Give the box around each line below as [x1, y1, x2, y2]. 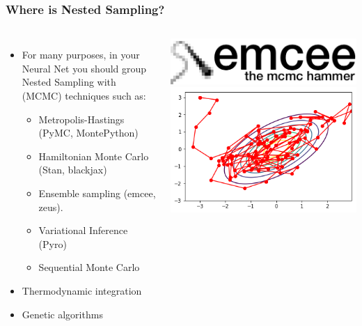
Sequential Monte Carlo [38, 260, 140, 274]
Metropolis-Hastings [38, 111, 125, 126]
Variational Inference [38, 223, 128, 238]
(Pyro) [38, 236, 67, 251]
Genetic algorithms [22, 306, 103, 321]
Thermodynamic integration [22, 283, 142, 297]
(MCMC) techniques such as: [22, 88, 146, 102]
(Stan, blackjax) [38, 162, 107, 177]
